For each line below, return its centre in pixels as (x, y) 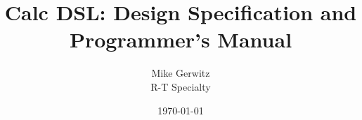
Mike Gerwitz (181, 73)
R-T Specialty (181, 86)
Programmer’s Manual (181, 39)
